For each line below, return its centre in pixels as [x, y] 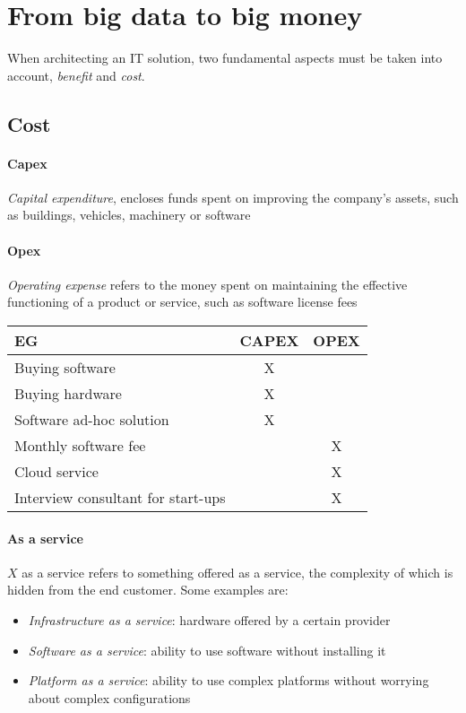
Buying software [65, 368]
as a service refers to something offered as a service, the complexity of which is [237, 572]
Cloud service [56, 472]
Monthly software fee [80, 446]
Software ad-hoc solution [92, 420]
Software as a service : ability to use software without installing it [207, 650]
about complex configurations [109, 697]
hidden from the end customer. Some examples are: [148, 590]
